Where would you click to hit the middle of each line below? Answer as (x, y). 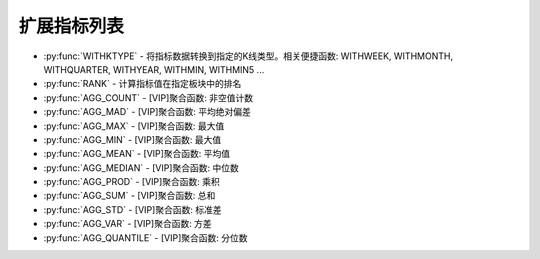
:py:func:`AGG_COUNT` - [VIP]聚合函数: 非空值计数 (148, 97)
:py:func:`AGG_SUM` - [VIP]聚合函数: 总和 (129, 196)
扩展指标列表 (71, 26)
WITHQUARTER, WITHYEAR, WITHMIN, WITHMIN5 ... (154, 69)
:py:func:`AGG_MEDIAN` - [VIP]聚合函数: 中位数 (141, 167)
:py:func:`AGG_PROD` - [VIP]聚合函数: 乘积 (131, 182)
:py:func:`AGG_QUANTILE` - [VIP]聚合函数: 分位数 (145, 237)
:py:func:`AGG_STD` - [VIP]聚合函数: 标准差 (132, 209)
